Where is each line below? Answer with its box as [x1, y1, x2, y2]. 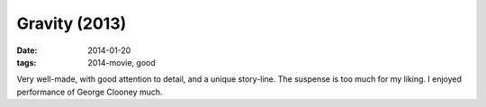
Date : [16, 45, 38, 56]
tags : [16, 57, 37, 67]
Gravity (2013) [16, 13, 127, 33]
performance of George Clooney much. [16, 86, 163, 97]
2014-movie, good [87, 57, 157, 67]
